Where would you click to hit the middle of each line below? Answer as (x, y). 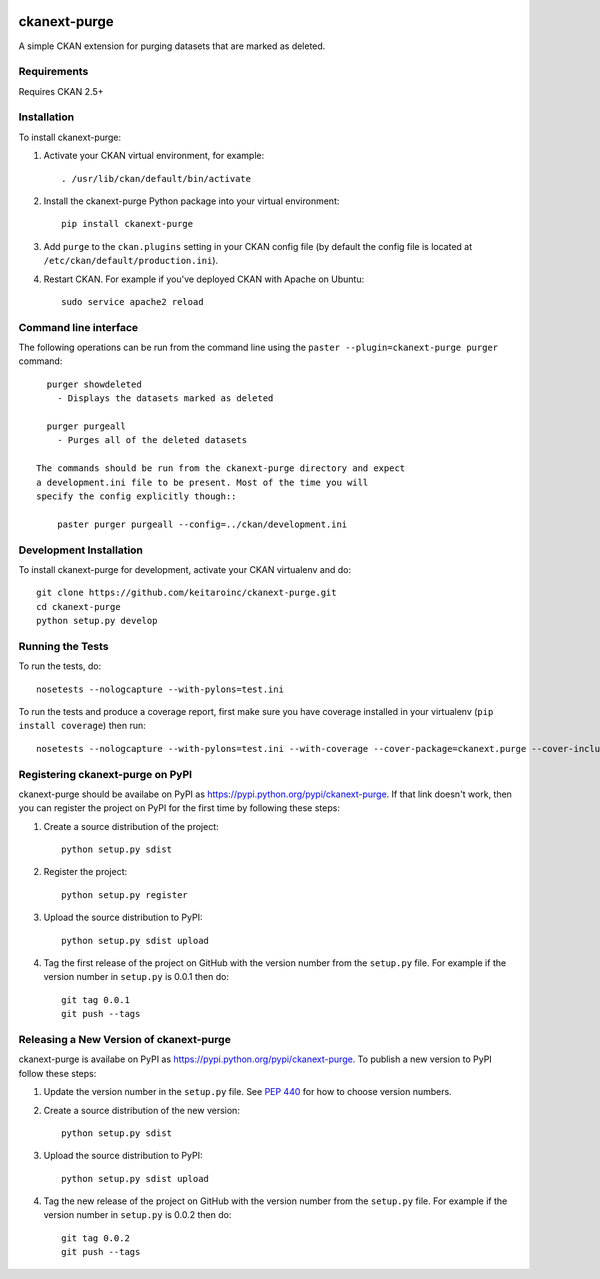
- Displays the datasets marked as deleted (165, 398)
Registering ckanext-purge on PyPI (105, 774)
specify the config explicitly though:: (136, 496)
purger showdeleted (94, 384)
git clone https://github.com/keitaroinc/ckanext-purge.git (186, 593)
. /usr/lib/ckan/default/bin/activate (156, 178)
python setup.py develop (97, 621)
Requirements (53, 72)
